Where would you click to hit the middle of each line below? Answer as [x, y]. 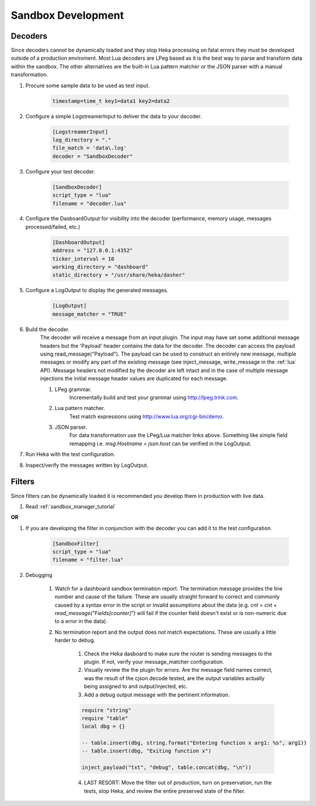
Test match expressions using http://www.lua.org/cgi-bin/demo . [147, 416]
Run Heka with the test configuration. [70, 455]
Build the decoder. [47, 329]
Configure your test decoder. [60, 171]
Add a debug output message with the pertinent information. [157, 695]
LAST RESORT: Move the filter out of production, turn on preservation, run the [178, 783]
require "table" [105, 718]
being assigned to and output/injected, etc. [136, 687]
